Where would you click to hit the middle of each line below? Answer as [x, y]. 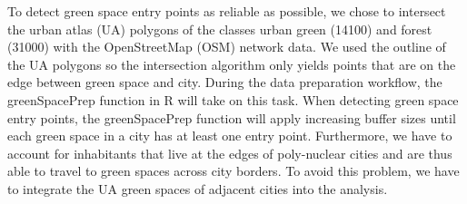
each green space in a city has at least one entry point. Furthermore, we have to [230, 136]
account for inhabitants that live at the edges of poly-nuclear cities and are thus [230, 153]
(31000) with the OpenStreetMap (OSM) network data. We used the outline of [227, 47]
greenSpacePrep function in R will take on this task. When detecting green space [233, 99]
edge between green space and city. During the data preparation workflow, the [225, 82]
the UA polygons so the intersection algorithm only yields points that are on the [232, 64]
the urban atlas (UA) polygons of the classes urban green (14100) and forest [220, 29]
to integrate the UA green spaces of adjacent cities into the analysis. [198, 188]
